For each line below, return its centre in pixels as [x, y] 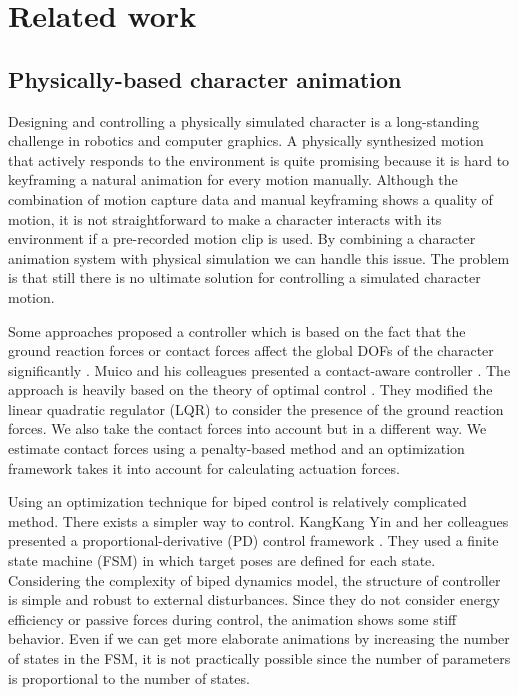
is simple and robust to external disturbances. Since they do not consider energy [254, 599]
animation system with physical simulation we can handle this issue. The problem [259, 257]
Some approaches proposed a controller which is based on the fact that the [237, 330]
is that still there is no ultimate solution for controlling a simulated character [244, 277]
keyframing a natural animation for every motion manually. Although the [233, 179]
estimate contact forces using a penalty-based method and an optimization [236, 448]
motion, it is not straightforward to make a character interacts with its [225, 218]
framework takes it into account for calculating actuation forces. [204, 467]
